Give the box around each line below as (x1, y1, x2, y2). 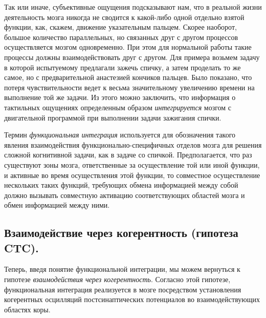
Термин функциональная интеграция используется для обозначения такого (4, 129, 236, 140)
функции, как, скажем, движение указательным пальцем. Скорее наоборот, (4, 22, 237, 32)
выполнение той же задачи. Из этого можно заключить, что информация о (4, 92, 236, 103)
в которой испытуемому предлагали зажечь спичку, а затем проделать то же (4, 62, 241, 72)
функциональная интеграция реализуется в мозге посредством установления (4, 284, 241, 294)
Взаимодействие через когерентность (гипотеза (4, 225, 238, 241)
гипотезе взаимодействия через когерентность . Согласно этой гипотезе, (4, 274, 231, 285)
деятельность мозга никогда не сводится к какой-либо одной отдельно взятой (4, 11, 245, 22)
